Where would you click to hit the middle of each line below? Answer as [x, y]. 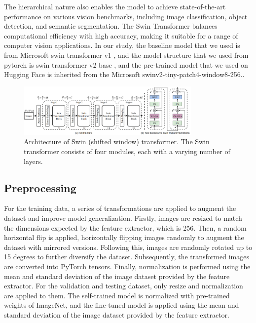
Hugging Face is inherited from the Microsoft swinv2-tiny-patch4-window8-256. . [124, 74]
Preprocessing [40, 187]
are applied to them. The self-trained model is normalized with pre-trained [117, 295]
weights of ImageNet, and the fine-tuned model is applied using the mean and [122, 305]
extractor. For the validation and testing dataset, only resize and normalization [124, 286]
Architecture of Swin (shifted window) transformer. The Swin [117, 141]
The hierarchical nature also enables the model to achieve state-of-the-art [115, 6]
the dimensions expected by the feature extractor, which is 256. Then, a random [125, 227]
